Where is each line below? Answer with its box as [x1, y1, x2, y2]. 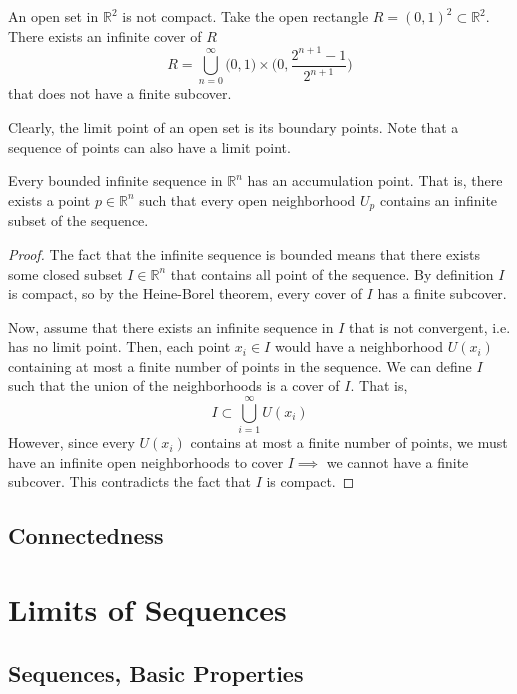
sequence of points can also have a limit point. [8, 136, 291, 157]
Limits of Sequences [8, 588, 287, 629]
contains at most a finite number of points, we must [190, 432, 508, 453]
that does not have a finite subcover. [8, 83, 232, 104]
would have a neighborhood [274, 336, 444, 357]
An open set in [8, 6, 99, 26]
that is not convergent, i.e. [349, 316, 511, 337]
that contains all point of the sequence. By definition [170, 263, 494, 284]
